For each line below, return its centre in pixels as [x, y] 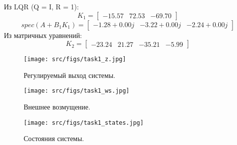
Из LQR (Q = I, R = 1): [41, 6]
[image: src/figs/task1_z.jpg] [75, 59]
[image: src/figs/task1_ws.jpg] [77, 91]
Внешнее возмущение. [57, 107]
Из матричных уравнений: [43, 35]
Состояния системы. [54, 138]
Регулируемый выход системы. [69, 75]
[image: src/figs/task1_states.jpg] [84, 123]
